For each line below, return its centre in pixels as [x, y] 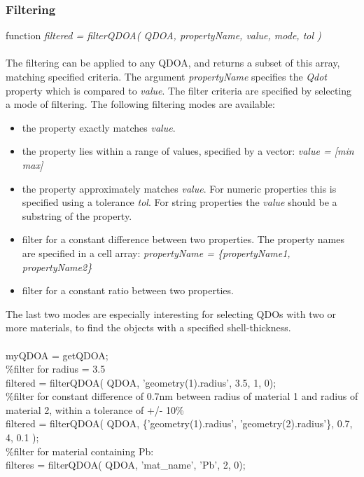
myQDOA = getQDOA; [57, 355]
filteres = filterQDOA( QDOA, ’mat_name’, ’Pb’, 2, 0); [126, 465]
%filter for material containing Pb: [80, 451]
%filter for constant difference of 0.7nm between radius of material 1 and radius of [182, 396]
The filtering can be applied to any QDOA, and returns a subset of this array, [173, 63]
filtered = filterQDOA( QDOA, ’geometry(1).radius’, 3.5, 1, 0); [141, 382]
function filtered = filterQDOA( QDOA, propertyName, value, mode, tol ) [163, 35]
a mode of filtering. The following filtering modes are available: [140, 104]
